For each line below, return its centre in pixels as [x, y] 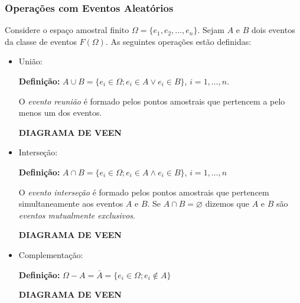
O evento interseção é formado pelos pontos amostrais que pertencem [144, 192]
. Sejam [211, 30]
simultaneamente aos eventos [71, 203]
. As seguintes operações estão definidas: [178, 41]
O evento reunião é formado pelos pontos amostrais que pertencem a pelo [152, 101]
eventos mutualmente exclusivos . [77, 215]
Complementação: [51, 254]
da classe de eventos [41, 41]
